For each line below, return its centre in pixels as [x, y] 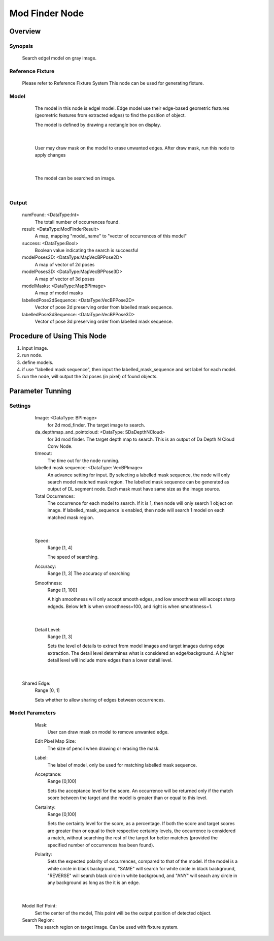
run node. [32, 355]
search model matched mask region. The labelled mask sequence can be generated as [138, 482]
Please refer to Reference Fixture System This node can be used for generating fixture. [113, 83]
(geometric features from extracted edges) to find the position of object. [110, 115]
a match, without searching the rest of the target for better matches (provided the [133, 838]
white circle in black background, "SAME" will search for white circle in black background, [142, 868]
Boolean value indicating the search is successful [87, 250]
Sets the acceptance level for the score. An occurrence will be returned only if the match [140, 791]
